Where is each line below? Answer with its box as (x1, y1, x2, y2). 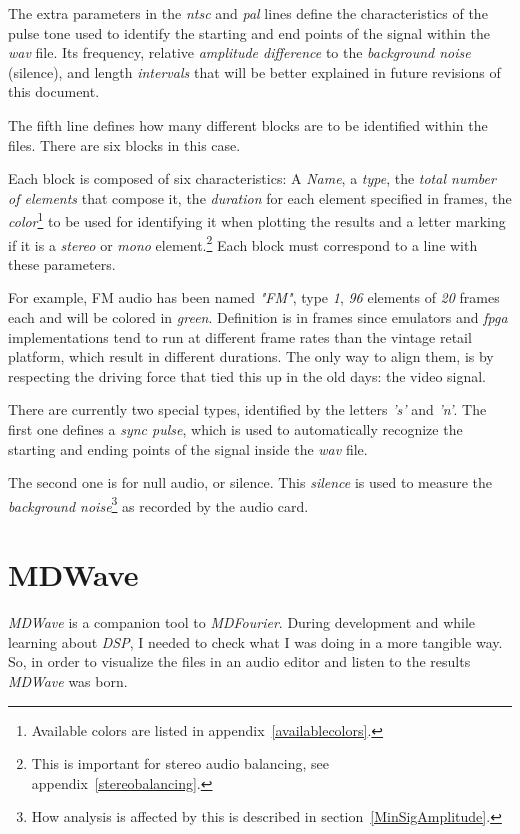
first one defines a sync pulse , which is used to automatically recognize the (8, 419, 463, 439)
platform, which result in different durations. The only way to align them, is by (8, 346, 494, 367)
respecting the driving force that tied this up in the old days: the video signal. (8, 365, 487, 386)
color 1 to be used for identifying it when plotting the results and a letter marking (8, 208, 506, 231)
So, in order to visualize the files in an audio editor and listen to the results (8, 651, 471, 672)
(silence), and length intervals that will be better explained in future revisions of (8, 61, 501, 82)
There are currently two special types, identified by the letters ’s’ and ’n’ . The (8, 399, 487, 420)
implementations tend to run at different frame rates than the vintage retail (8, 326, 472, 347)
